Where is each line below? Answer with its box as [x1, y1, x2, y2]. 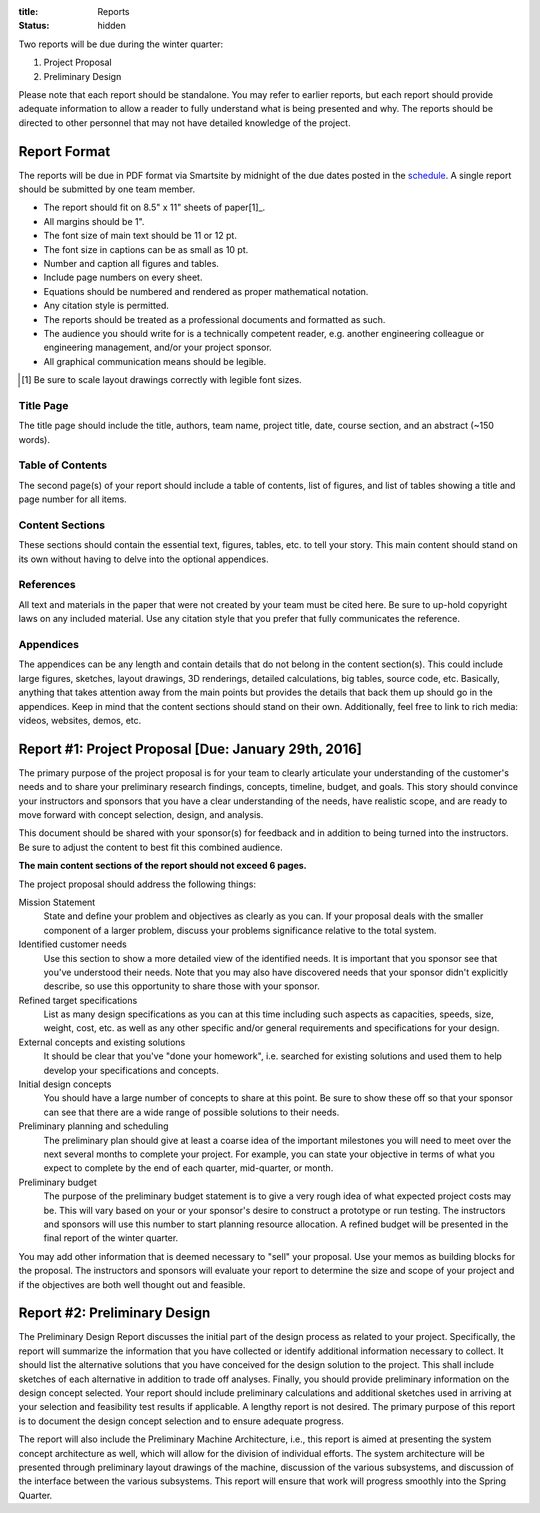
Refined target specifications [18, 994, 138, 1006]
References [18, 578, 76, 592]
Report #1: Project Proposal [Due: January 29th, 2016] [18, 740, 362, 757]
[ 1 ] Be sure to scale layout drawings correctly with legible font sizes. [21, 374, 302, 386]
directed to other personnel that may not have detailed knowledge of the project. [18, 116, 351, 129]
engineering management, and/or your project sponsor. [43, 341, 272, 354]
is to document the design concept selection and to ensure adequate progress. [18, 1415, 344, 1427]
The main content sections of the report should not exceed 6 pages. [18, 860, 307, 872]
